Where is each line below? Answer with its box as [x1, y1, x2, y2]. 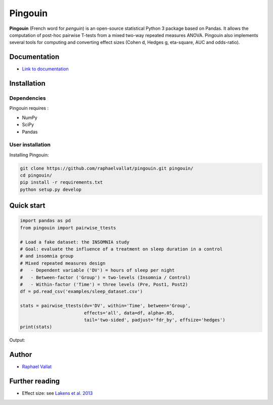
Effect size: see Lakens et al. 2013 [22, 390, 93, 396]
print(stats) [20, 324, 53, 330]
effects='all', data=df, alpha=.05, [83, 310, 175, 316]
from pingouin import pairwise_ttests [20, 225, 116, 230]
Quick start [9, 201, 45, 210]
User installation [9, 141, 51, 148]
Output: [9, 337, 25, 343]
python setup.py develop [20, 186, 82, 192]
